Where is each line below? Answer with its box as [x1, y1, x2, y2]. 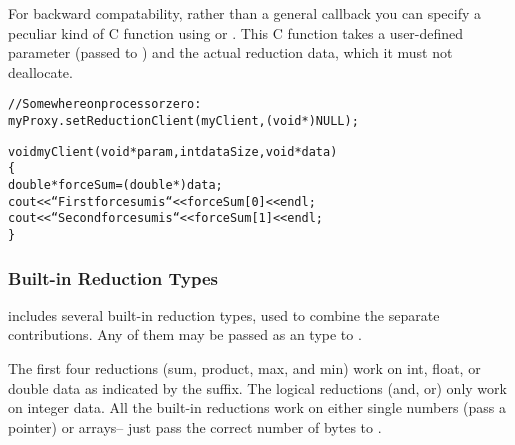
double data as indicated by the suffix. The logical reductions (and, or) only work [8, 377, 507, 398]
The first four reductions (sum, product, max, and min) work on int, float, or [8, 358, 481, 379]
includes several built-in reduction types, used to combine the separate [8, 304, 440, 325]
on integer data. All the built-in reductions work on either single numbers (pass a [8, 397, 506, 418]
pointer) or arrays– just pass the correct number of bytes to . [8, 416, 382, 437]
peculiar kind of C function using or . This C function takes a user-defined [8, 22, 464, 43]
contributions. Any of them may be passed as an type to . [8, 324, 362, 345]
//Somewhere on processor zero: [8, 97, 202, 112]
